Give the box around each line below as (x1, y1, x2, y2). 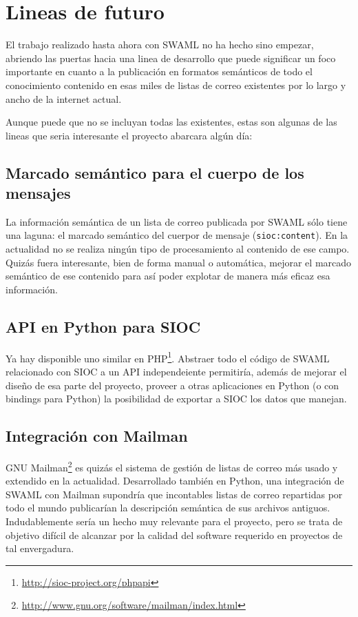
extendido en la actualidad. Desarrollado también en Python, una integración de (6, 473, 344, 488)
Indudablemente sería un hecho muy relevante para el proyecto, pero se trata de (6, 513, 343, 528)
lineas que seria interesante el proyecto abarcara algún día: (6, 128, 253, 142)
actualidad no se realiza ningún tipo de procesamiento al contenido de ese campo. (6, 242, 350, 256)
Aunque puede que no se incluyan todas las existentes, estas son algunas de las (6, 115, 337, 129)
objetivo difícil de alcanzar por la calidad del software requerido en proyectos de (6, 527, 343, 542)
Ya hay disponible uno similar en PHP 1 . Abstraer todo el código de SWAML (6, 349, 330, 365)
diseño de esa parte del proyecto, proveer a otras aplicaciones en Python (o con (6, 378, 339, 392)
